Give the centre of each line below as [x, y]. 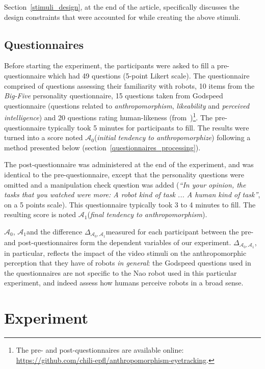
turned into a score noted [44, 137]
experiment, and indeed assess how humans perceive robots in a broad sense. [124, 283]
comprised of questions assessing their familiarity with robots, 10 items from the [129, 85]
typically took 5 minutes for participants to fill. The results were [149, 127]
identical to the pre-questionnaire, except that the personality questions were [124, 174]
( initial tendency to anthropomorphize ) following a [172, 137]
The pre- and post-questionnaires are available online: [100, 350]
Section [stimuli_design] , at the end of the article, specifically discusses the [122, 7]
